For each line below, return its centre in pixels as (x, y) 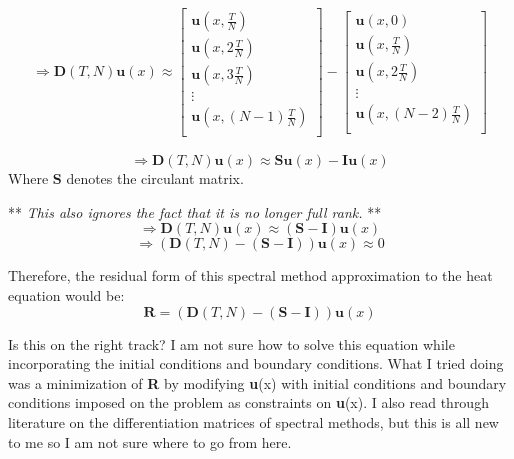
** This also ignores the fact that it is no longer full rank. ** (195, 211)
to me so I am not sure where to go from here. (150, 441)
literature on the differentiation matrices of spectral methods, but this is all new (253, 421)
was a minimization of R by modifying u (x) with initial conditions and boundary (257, 382)
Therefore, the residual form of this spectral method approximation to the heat (250, 275)
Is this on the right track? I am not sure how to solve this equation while (231, 343)
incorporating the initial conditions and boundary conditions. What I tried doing (256, 363)
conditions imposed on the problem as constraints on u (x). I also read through (248, 402)
